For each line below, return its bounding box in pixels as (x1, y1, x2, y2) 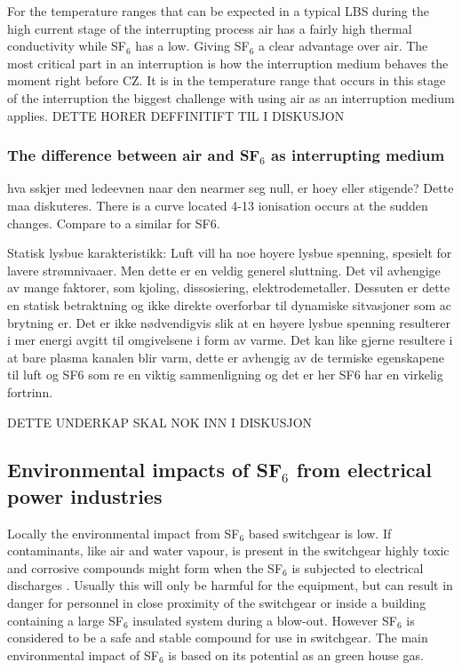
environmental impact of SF (7, 645, 159, 664)
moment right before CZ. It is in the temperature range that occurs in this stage (7, 71, 446, 90)
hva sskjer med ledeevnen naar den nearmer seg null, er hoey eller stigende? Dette (7, 179, 454, 197)
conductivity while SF (7, 36, 126, 55)
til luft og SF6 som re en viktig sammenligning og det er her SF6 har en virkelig (7, 365, 443, 384)
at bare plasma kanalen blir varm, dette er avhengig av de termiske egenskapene (7, 347, 444, 366)
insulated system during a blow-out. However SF (132, 610, 397, 629)
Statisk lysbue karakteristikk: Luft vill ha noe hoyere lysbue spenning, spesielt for (7, 243, 452, 262)
